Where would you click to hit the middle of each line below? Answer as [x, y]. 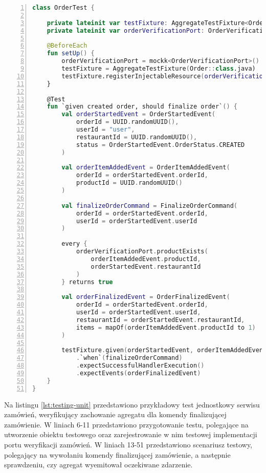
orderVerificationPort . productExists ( [142, 251]
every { [74, 244]
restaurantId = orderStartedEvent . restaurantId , [160, 320]
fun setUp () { [71, 53]
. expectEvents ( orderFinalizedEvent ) [138, 373]
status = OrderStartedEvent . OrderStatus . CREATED [160, 145]
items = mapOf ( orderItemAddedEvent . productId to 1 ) [166, 327]
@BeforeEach [67, 46]
